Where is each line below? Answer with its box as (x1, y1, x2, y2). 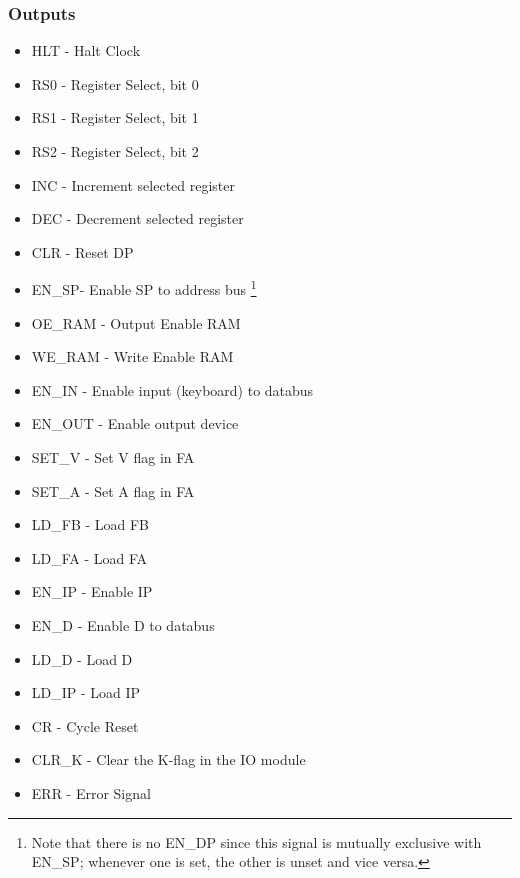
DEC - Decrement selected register (31, 208, 244, 229)
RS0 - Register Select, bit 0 (31, 73, 199, 94)
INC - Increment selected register (31, 174, 236, 195)
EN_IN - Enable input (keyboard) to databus (31, 379, 314, 400)
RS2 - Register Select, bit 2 (31, 141, 199, 161)
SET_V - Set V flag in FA (31, 447, 195, 467)
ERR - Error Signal (31, 782, 151, 803)
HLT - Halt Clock (31, 40, 141, 61)
